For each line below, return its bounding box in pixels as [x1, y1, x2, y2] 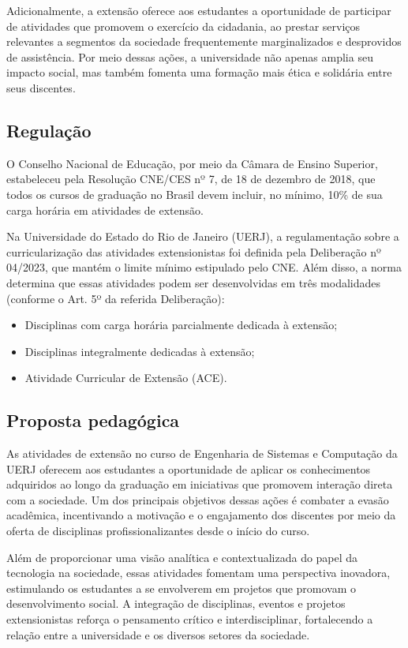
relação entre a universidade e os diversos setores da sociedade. [6, 626, 310, 642]
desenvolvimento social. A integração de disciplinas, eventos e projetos [6, 595, 346, 612]
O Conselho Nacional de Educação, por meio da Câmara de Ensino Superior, [6, 155, 378, 171]
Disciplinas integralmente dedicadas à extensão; [24, 343, 255, 359]
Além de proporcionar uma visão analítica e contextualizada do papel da [6, 549, 358, 565]
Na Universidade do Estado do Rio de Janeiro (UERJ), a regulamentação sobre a [6, 228, 399, 245]
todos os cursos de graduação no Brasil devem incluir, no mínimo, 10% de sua [6, 185, 383, 202]
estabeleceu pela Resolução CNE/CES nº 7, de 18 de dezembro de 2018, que [6, 170, 376, 187]
